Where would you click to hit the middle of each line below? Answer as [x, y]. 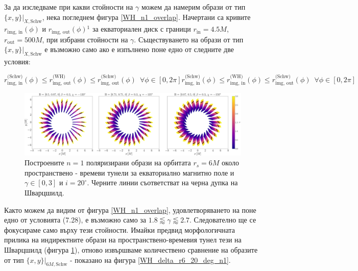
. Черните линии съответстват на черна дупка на [162, 182]
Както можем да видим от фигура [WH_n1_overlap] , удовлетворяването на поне [130, 210]
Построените [44, 163]
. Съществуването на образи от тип [189, 39]
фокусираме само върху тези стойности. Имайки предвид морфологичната [120, 229]
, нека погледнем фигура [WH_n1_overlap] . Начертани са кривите [146, 17]
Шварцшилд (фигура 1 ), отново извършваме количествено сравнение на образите [131, 249]
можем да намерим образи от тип [193, 7]
